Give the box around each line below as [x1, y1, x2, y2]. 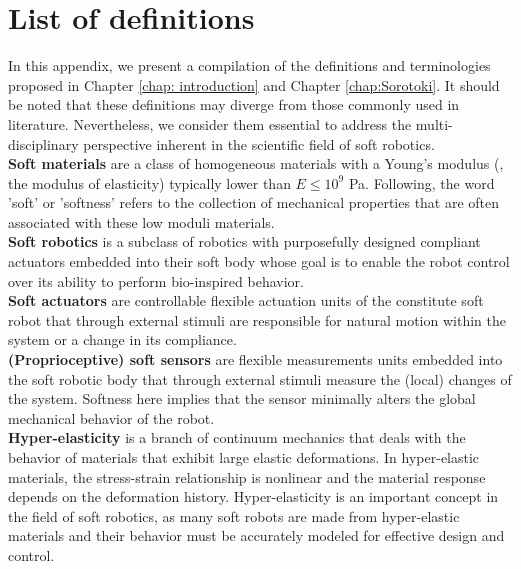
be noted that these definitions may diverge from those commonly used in [8, 94, 460, 115]
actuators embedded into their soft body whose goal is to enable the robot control [8, 251, 510, 272]
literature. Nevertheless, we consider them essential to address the [8, 113, 412, 134]
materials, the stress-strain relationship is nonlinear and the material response [8, 466, 486, 487]
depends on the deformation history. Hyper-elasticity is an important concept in [8, 486, 499, 507]
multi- [415, 113, 453, 134]
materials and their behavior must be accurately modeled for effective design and [8, 525, 505, 546]
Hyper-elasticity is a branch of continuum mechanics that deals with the [8, 427, 466, 448]
